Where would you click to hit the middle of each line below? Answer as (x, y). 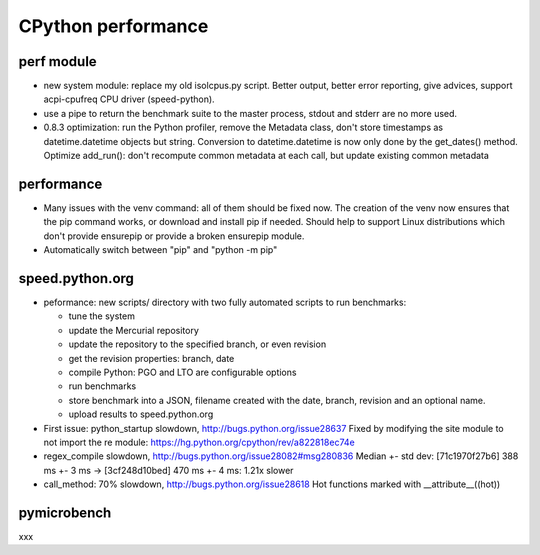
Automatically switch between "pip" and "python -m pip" (160, 250)
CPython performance (113, 26)
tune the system (101, 316)
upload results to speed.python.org (141, 414)
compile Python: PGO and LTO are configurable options (182, 372)
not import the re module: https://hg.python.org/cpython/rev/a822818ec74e (199, 442)
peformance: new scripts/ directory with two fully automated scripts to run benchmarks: (225, 302)
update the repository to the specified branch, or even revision (197, 344)
